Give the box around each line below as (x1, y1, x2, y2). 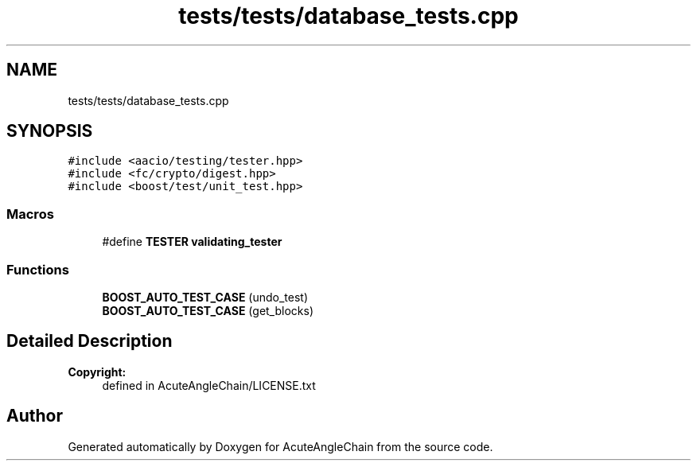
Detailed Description (6, 331, 173, 352)
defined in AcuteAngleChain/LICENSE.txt (102, 378, 316, 392)
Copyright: (68, 364, 127, 379)
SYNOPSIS (6, 121, 93, 142)
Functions (6, 261, 69, 278)
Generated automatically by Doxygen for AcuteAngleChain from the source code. (68, 439, 493, 453)
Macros (6, 205, 54, 222)
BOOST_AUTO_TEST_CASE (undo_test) (102, 290, 309, 304)
